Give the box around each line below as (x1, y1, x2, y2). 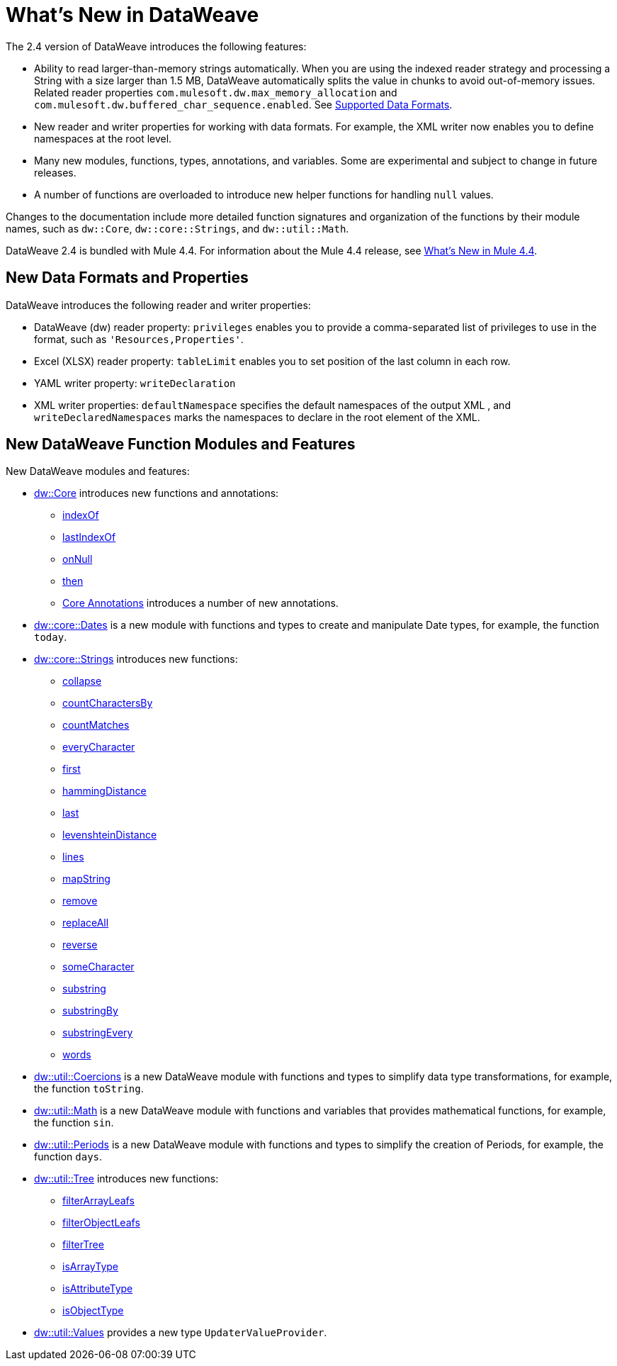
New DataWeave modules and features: (6, 465, 190, 478)
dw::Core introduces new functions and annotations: (34, 487, 279, 500)
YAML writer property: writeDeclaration (34, 376, 236, 389)
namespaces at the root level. (34, 132, 172, 145)
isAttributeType (62, 1282, 133, 1295)
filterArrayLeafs (62, 1194, 135, 1207)
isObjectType (62, 1304, 124, 1317)
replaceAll (62, 917, 109, 929)
